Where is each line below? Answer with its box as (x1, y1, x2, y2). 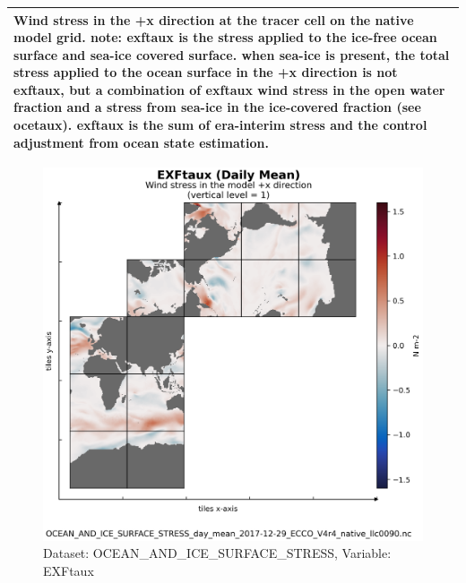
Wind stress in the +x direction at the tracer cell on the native (13, 10, 414, 29)
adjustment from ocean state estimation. (13, 133, 270, 151)
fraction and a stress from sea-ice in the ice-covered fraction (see (13, 98, 421, 116)
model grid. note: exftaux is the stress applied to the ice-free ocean (13, 28, 437, 47)
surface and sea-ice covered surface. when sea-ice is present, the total (13, 45, 450, 64)
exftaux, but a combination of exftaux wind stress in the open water (13, 80, 445, 99)
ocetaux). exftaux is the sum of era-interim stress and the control (13, 116, 427, 134)
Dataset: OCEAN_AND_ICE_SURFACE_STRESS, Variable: (43, 544, 392, 562)
